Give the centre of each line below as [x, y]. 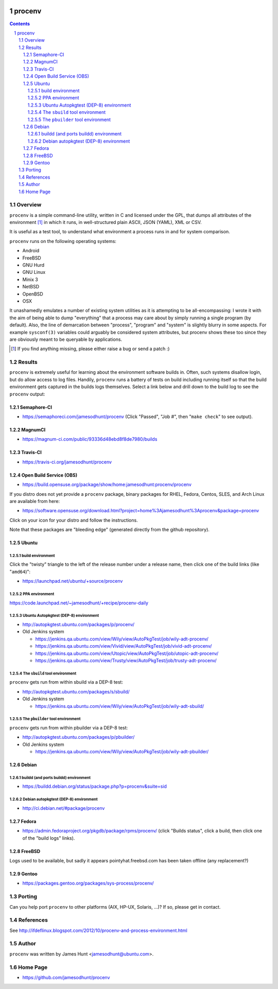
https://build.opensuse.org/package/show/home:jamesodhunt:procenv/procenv [107, 484]
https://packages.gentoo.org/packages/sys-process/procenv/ [88, 883]
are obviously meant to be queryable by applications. [66, 339]
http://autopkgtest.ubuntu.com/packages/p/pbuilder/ [79, 737]
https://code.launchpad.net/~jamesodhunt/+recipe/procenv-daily [79, 603]
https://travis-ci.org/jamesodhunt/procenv [67, 462]
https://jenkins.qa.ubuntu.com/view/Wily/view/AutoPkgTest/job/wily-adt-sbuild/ [120, 706]
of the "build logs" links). [49, 838]
